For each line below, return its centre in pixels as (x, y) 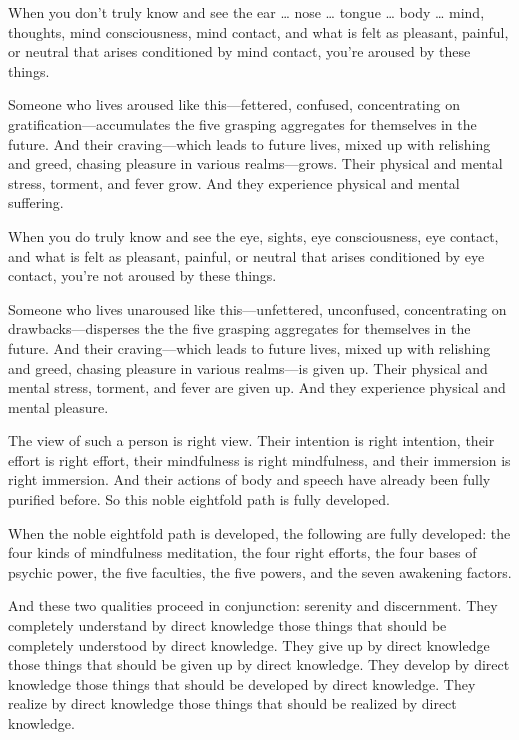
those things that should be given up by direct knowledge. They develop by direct (259, 664)
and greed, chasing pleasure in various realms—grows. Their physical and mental (255, 163)
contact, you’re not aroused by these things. (142, 275)
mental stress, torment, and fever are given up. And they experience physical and (257, 387)
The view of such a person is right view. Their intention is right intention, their (251, 440)
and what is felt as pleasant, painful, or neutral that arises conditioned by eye (246, 255)
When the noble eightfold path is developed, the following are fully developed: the (259, 532)
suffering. (36, 202)
